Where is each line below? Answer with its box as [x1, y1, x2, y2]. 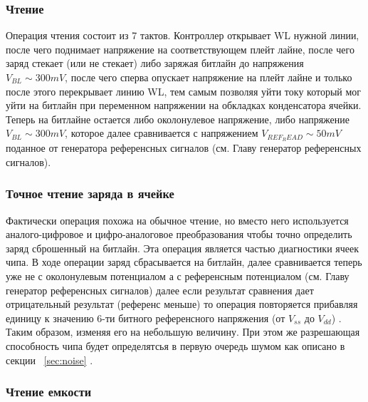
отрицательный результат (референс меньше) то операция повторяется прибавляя [6, 297, 358, 311]
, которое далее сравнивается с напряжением [65, 125, 258, 140]
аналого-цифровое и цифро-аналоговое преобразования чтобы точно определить [6, 227, 352, 242]
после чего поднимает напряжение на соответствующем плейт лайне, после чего [6, 41, 354, 56]
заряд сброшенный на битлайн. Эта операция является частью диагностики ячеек [6, 240, 359, 255]
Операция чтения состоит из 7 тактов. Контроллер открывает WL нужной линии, [6, 28, 359, 43]
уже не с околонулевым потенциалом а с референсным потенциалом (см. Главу [6, 269, 349, 284]
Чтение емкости [6, 383, 92, 401]
